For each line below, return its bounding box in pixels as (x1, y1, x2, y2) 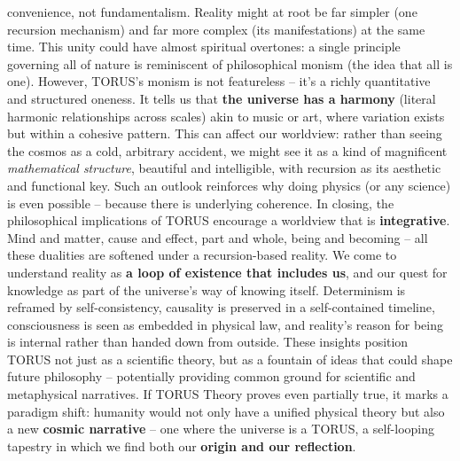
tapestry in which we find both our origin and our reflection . (7, 436, 356, 455)
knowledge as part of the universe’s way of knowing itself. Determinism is (7, 280, 406, 299)
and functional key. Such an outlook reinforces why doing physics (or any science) (7, 176, 451, 194)
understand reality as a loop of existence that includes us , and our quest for (7, 262, 448, 281)
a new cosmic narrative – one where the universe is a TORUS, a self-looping (7, 419, 435, 438)
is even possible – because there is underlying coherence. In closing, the (7, 193, 394, 212)
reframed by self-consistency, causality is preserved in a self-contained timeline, (7, 298, 435, 316)
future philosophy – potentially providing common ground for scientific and (7, 367, 416, 386)
